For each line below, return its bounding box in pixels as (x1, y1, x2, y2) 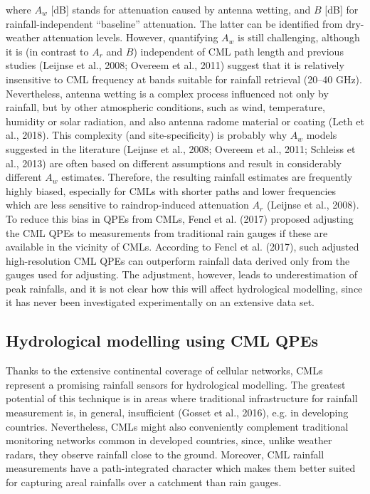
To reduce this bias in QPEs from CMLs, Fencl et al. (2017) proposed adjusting (6, 211, 354, 226)
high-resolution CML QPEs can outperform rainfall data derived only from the (6, 253, 350, 268)
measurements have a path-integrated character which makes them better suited (6, 461, 356, 475)
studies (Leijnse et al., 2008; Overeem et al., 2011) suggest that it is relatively (6, 58, 344, 73)
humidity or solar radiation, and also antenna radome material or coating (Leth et (6, 113, 364, 128)
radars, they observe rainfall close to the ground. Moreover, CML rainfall (6, 446, 324, 461)
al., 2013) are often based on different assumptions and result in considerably (6, 155, 342, 170)
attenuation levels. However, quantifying (43, 30, 218, 45)
